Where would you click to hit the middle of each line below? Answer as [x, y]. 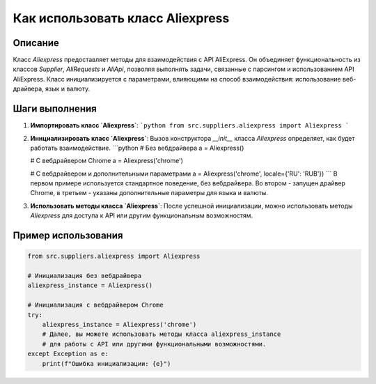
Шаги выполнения [55, 109]
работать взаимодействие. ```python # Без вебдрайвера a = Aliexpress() [137, 148]
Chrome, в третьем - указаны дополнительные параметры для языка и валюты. [149, 193]
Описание [36, 43]
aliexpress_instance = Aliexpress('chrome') [119, 324]
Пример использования [68, 236]
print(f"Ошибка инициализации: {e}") [107, 363]
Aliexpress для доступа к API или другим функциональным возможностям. [142, 215]
